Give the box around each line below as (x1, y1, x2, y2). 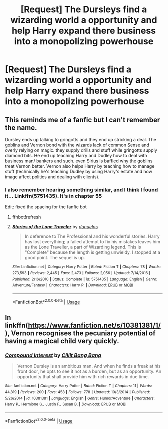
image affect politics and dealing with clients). (5, 174, 100, 180)
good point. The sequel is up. (24, 255, 85, 261)
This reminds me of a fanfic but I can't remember (5, 115, 160, 124)
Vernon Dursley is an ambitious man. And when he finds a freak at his (17, 363, 161, 369)
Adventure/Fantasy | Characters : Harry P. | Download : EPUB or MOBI (12, 283, 133, 288)
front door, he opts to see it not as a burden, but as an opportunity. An (17, 368, 161, 374)
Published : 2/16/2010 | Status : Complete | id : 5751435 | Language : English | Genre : (12, 277, 157, 282)
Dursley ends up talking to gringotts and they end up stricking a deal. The (5, 137, 156, 142)
